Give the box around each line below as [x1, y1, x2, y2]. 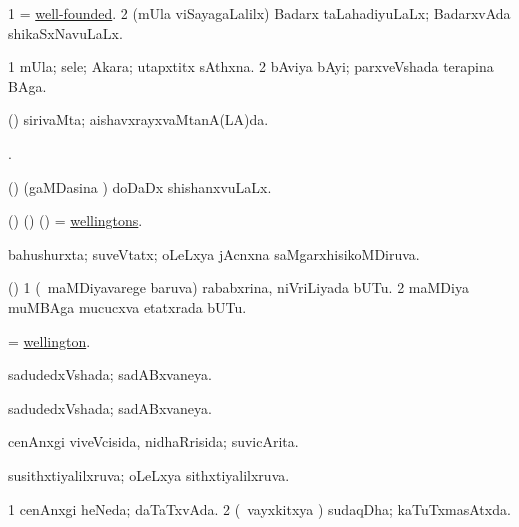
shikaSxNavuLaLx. [8, 22, 123, 43]
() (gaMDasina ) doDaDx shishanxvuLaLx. [8, 176, 272, 197]
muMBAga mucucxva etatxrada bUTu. [8, 296, 247, 317]
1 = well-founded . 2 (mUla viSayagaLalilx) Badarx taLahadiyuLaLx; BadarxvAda [8, 3, 511, 23]
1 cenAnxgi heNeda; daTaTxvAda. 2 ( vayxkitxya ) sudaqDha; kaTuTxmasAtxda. [8, 498, 511, 519]
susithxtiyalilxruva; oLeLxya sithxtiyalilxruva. [8, 464, 290, 485]
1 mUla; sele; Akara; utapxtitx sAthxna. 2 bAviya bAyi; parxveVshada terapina [8, 56, 494, 77]
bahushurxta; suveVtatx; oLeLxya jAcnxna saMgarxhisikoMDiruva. [8, 243, 420, 264]
